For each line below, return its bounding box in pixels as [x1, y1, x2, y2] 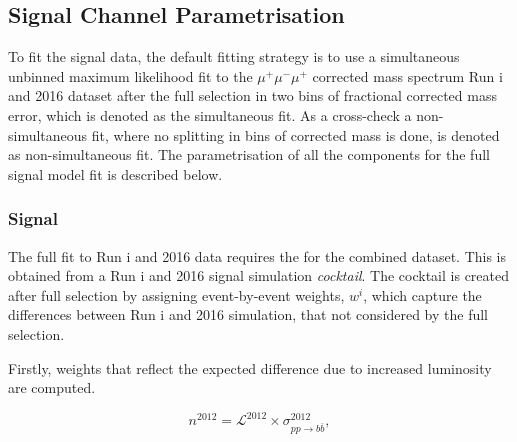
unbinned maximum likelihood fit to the [8, 65, 253, 86]
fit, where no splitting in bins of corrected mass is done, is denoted [91, 124, 500, 145]
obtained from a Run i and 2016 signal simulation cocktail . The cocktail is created [8, 265, 510, 286]
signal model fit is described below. [8, 163, 223, 184]
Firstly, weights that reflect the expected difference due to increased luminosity [8, 357, 492, 378]
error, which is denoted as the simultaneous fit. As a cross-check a [8, 104, 412, 125]
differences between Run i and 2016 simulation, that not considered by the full [8, 304, 489, 325]
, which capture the [363, 284, 482, 305]
